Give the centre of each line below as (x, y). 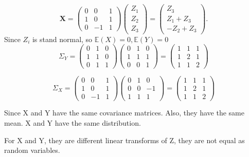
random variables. (32, 150)
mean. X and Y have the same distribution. (73, 123)
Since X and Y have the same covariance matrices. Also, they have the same (124, 113)
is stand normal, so (62, 39)
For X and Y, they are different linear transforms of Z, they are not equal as (124, 140)
